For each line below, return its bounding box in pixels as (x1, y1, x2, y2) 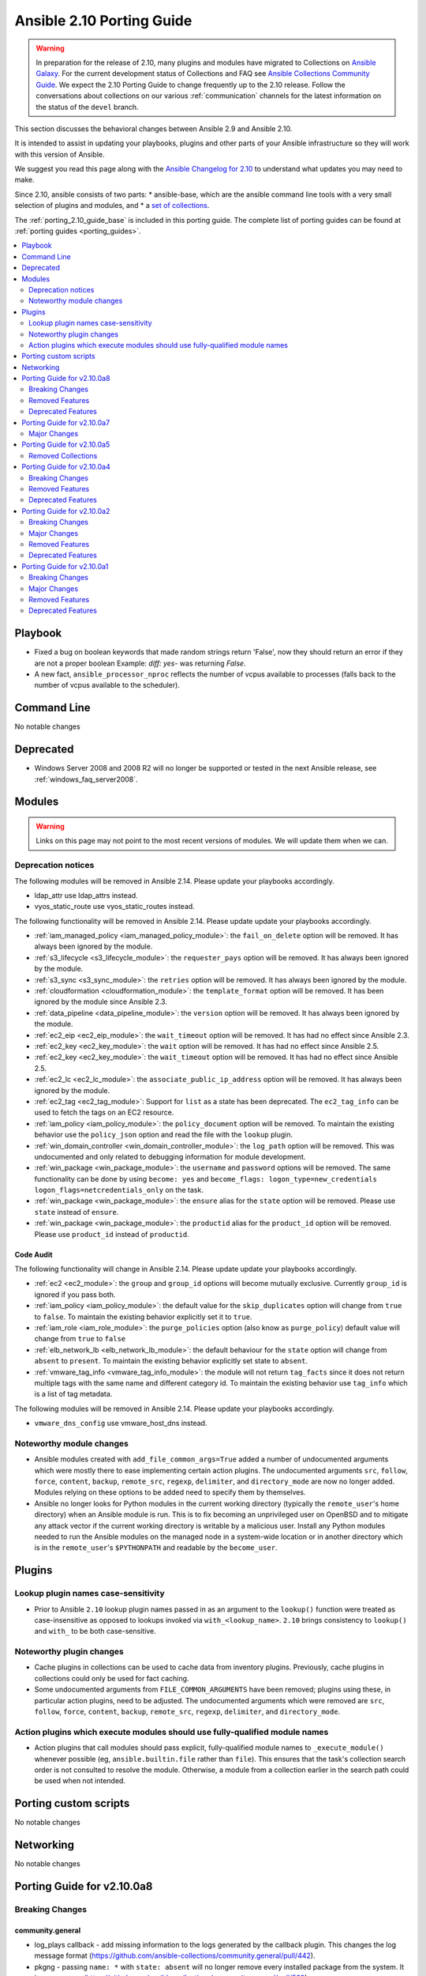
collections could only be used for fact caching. (34, 1673, 189, 1683)
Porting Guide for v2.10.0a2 (21, 506, 110, 515)
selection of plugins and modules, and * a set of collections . (14, 201, 210, 210)
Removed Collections (28, 451, 98, 460)
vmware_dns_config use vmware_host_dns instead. (34, 1419, 207, 1428)
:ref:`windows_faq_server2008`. (34, 775, 138, 784)
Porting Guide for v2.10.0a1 (21, 561, 109, 571)
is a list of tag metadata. (34, 1390, 113, 1399)
